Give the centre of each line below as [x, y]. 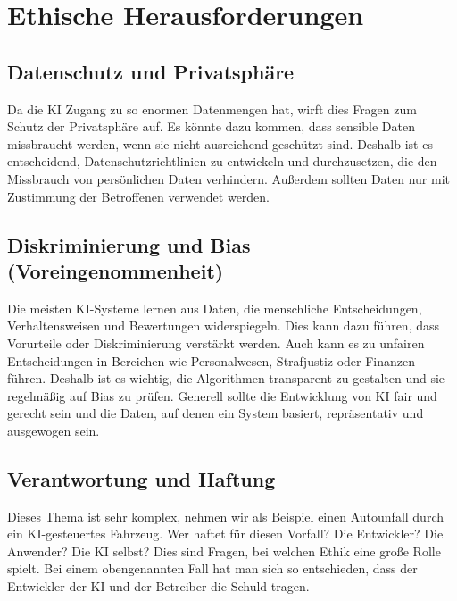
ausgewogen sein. [54, 430]
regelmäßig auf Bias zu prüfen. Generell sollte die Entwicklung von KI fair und [222, 395]
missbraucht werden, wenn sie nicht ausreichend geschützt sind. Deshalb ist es [220, 143]
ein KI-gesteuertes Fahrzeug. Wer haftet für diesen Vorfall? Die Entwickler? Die [225, 534]
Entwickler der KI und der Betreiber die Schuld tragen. [158, 586]
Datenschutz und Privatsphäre [151, 71]
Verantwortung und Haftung [141, 478]
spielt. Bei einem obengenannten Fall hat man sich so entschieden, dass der [212, 568]
